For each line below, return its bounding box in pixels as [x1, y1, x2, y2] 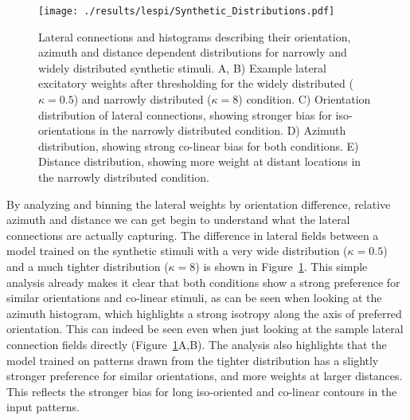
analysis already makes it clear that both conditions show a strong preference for [6, 273, 400, 290]
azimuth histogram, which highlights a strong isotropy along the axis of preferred [6, 304, 402, 321]
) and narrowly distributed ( [73, 91, 212, 108]
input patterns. [6, 398, 80, 415]
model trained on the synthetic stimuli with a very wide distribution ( [6, 242, 348, 259]
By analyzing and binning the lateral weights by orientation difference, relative [6, 195, 391, 212]
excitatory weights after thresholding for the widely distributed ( [38, 75, 353, 92]
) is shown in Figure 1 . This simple [195, 257, 368, 274]
